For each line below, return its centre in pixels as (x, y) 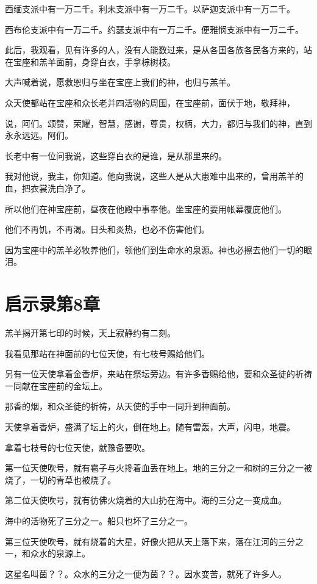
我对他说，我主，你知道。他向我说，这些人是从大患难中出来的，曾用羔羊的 (154, 176)
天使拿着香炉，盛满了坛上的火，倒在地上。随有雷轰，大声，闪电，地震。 (150, 427)
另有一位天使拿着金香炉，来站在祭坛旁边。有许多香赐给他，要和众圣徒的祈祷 (158, 374)
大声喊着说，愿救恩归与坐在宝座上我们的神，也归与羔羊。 (120, 82)
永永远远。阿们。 (39, 135)
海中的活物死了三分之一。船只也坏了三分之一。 (99, 520)
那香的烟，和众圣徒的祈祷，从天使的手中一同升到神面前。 (120, 406)
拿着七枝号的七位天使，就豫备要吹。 (77, 447)
